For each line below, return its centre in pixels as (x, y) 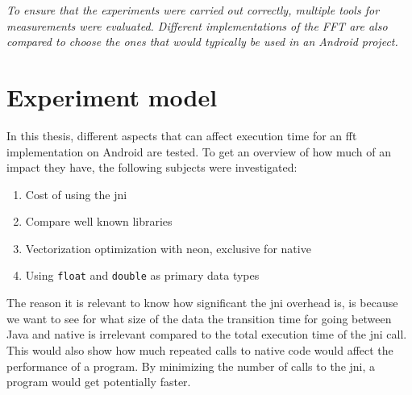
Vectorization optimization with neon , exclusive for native (168, 248)
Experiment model (112, 96)
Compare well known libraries (99, 221)
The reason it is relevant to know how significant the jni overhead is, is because (202, 303)
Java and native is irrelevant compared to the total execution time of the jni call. (207, 334)
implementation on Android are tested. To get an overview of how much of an (199, 151)
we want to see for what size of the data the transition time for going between (199, 318)
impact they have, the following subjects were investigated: (152, 167)
